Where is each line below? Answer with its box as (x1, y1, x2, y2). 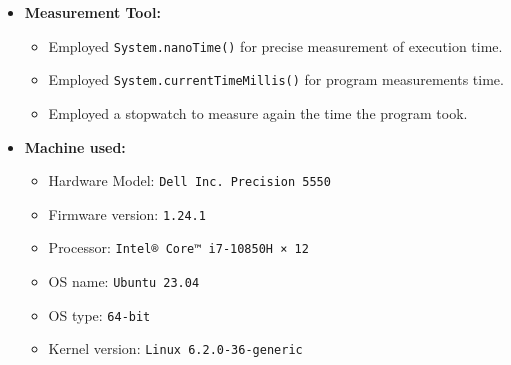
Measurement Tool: (24, 2, 161, 22)
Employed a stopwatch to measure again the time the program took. (48, 102, 468, 123)
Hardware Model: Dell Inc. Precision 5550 (48, 170, 331, 191)
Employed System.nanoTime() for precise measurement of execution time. (48, 35, 503, 56)
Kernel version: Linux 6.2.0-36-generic (48, 338, 303, 359)
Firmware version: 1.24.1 (48, 203, 206, 224)
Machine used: (24, 136, 126, 157)
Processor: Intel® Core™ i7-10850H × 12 (48, 237, 309, 258)
